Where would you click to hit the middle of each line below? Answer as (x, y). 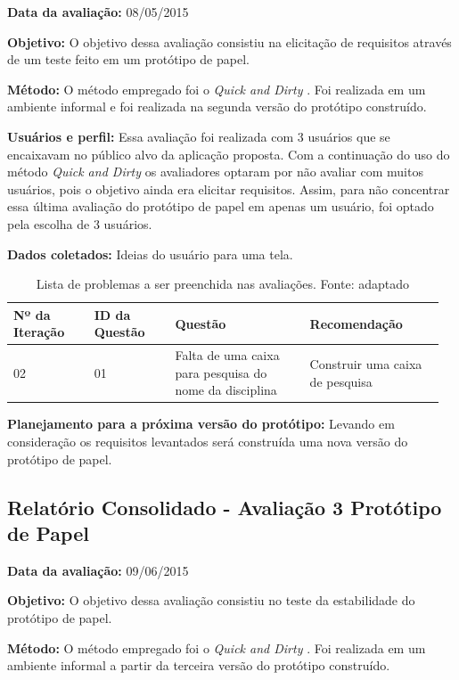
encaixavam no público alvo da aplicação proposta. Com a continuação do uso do (229, 154)
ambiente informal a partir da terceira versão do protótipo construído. (199, 665)
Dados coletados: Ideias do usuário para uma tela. (150, 254)
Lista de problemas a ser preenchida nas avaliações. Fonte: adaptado (222, 284)
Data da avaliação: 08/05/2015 (98, 12)
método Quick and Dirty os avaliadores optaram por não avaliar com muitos (215, 172)
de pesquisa (341, 381)
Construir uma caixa (366, 363)
